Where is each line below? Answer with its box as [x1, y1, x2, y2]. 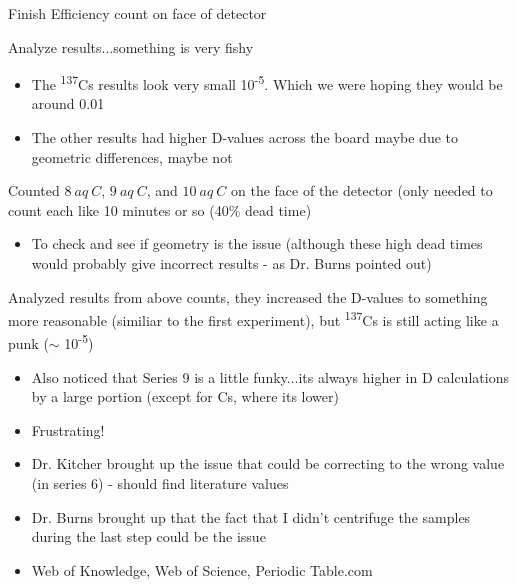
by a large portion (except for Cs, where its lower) [31, 386, 339, 407]
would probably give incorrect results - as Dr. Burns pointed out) [31, 253, 432, 273]
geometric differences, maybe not [31, 146, 233, 167]
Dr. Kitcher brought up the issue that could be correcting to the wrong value [31, 453, 505, 474]
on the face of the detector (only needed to [231, 180, 493, 201]
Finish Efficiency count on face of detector [8, 3, 267, 23]
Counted [8, 180, 60, 201]
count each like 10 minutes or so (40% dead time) [8, 199, 312, 220]
